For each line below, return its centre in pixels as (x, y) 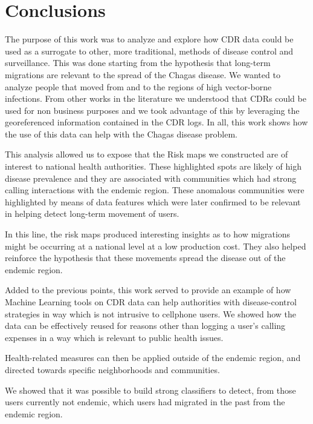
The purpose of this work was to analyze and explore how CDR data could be (149, 39)
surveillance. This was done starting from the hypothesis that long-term (138, 63)
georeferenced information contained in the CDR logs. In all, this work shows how (156, 122)
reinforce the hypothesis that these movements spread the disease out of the (145, 258)
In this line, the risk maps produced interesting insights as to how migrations (148, 234)
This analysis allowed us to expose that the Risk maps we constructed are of (147, 154)
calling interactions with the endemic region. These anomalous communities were (155, 190)
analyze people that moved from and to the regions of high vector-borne (138, 86)
